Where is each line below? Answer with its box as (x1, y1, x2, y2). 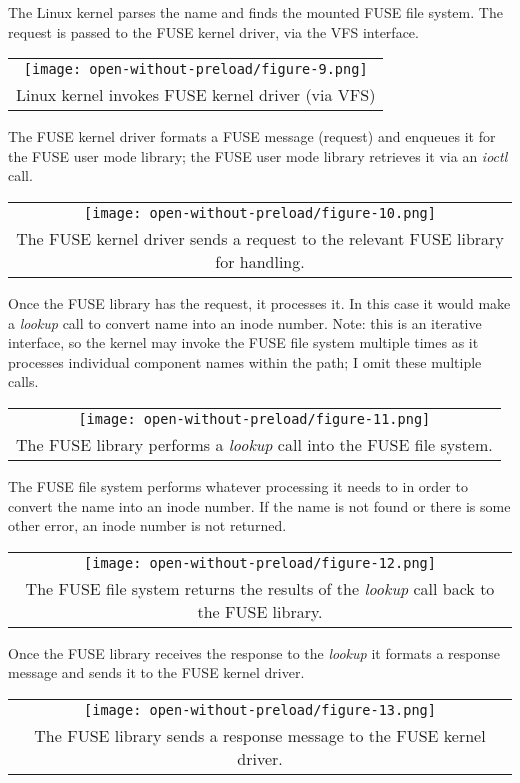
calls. (8, 371, 39, 392)
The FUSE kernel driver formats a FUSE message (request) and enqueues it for (8, 126, 496, 147)
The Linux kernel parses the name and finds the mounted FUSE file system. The (8, 2, 503, 22)
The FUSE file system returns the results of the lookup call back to (25, 576, 495, 600)
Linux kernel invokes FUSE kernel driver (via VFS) (16, 83, 376, 107)
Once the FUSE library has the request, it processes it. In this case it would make (8, 292, 511, 313)
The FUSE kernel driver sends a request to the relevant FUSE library (16, 226, 504, 250)
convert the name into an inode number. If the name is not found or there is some (8, 495, 511, 516)
